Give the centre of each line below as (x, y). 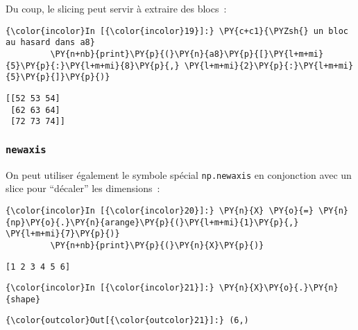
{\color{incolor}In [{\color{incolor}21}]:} (110, 288)
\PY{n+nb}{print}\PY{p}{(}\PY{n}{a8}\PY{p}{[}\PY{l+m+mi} (187, 54)
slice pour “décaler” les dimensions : (83, 188)
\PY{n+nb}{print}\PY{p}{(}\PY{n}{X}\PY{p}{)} (157, 245)
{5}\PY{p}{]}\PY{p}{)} (58, 77)
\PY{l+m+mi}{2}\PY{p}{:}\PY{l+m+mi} (269, 66)
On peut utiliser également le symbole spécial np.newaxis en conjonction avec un (179, 174)
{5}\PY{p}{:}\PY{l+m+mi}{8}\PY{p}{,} (93, 66)
